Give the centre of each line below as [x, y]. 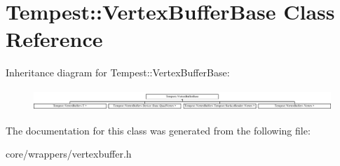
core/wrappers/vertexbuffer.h [69, 154]
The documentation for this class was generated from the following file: [158, 130]
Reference [54, 39]
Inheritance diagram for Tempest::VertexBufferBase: [118, 72]
